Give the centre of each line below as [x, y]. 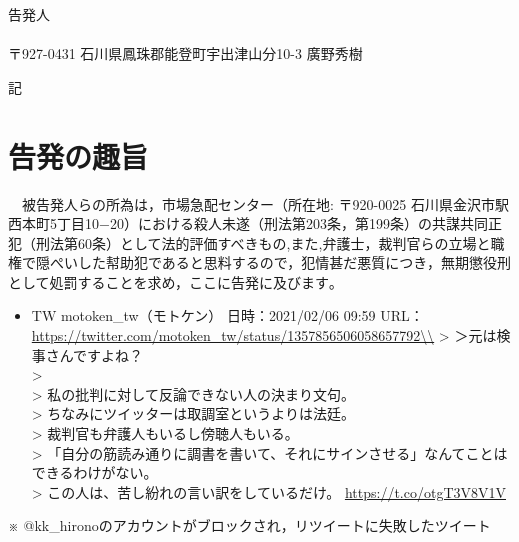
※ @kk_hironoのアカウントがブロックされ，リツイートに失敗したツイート [249, 525]
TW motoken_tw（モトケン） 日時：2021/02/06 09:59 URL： [227, 315]
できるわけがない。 [94, 472]
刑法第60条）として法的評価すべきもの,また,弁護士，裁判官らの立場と [263, 242]
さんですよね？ [94, 354]
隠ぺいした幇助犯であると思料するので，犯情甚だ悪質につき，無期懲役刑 [273, 262]
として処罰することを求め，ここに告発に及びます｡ [172, 281]
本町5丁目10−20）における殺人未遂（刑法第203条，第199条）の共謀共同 [254, 223]
